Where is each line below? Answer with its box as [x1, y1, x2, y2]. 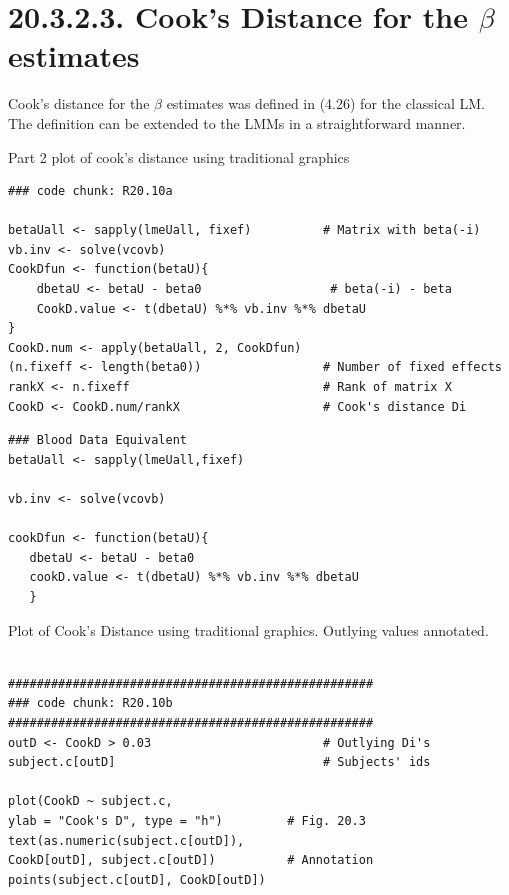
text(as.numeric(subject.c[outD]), [8, 833, 245, 848]
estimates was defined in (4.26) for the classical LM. [166, 93, 485, 114]
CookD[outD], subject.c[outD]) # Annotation [8, 853, 374, 868]
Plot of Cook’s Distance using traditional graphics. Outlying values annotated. [8, 619, 489, 640]
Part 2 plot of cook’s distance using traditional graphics [8, 146, 350, 167]
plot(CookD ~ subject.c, [8, 794, 173, 809]
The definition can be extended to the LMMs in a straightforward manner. [8, 112, 466, 133]
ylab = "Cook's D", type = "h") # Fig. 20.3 [8, 813, 366, 828]
